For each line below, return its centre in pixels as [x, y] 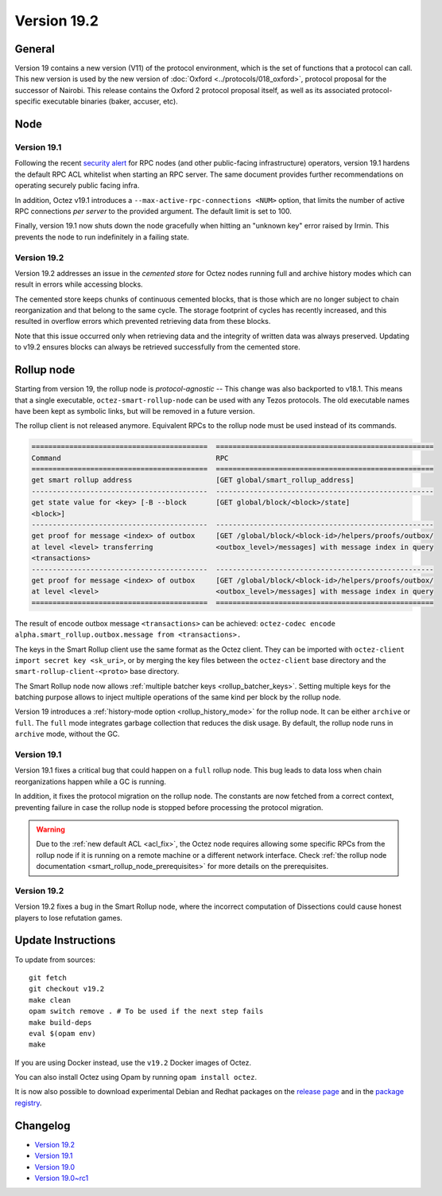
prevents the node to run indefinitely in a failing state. [102, 237]
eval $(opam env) [62, 1033]
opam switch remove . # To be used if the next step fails [146, 1011]
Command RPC [130, 458]
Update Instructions [65, 940]
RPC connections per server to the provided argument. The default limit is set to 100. [153, 211]
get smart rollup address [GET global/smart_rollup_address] [193, 480]
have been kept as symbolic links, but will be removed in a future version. [135, 411]
